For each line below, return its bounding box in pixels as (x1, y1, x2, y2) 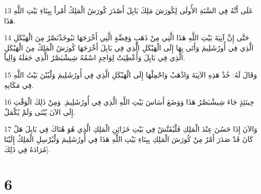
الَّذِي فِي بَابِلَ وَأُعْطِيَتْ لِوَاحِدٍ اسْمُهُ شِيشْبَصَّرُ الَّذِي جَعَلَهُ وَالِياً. (4, 52, 185, 63)
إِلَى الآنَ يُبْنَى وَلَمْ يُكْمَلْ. (4, 106, 76, 117)
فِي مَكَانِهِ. (4, 79, 34, 90)
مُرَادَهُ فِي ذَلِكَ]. (4, 143, 51, 154)
